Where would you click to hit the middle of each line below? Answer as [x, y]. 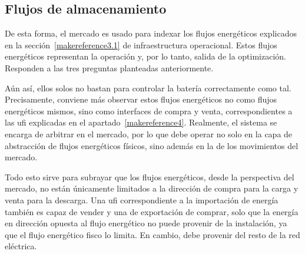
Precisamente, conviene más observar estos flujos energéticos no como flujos [141, 99]
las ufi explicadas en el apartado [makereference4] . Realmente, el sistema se [141, 122]
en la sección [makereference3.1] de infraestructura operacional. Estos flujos [141, 44]
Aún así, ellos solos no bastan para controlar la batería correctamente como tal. [148, 88]
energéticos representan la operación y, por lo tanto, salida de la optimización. [145, 56]
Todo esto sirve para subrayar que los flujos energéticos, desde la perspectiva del [150, 177]
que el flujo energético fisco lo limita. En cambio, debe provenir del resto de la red [152, 234]
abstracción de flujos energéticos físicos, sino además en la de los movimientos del [152, 145]
